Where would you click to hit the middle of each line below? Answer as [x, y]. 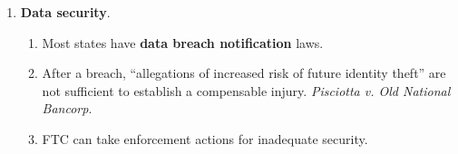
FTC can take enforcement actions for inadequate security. [205, 138]
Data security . [65, 12]
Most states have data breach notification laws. [183, 42]
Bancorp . [67, 108]
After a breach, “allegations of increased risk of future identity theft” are [244, 73]
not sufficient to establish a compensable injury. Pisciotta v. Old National [246, 90]
